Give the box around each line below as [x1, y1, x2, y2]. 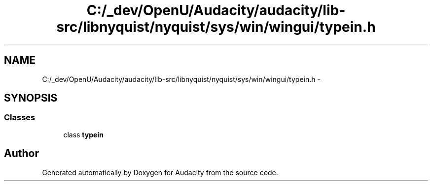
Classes [4, 112, 36, 123]
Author [4, 147, 39, 160]
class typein [63, 130, 104, 139]
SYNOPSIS [4, 92, 58, 105]
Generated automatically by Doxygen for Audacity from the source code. [42, 168, 278, 177]
